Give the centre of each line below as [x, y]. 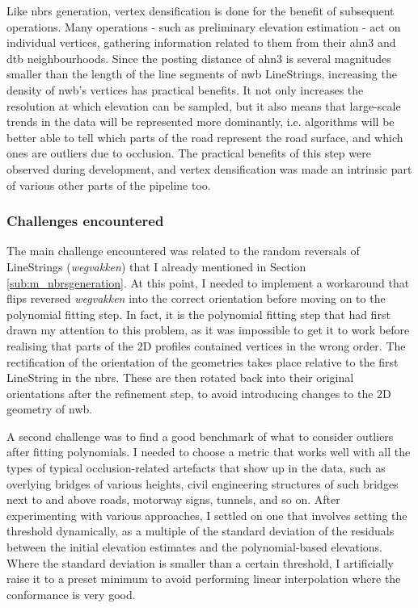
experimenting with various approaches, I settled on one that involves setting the [207, 515]
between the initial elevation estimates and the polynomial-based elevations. [195, 547]
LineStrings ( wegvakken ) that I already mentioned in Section [156, 266]
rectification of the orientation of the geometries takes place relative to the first [203, 361]
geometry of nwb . [50, 409]
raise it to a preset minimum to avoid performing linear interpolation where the [204, 579]
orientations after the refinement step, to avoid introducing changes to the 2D [199, 393]
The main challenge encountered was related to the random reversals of [183, 251]
